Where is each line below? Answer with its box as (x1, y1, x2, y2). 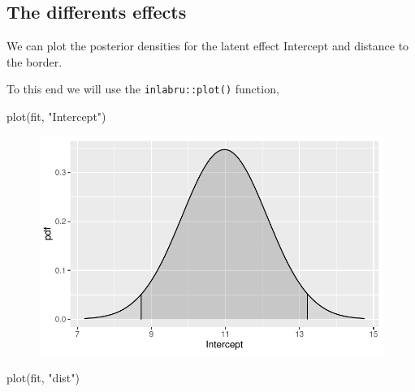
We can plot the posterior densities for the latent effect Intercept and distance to (6, 37, 409, 54)
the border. (6, 53, 63, 70)
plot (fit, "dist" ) (6, 369, 80, 386)
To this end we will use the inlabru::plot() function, (6, 80, 279, 97)
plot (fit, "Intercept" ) (6, 108, 106, 125)
